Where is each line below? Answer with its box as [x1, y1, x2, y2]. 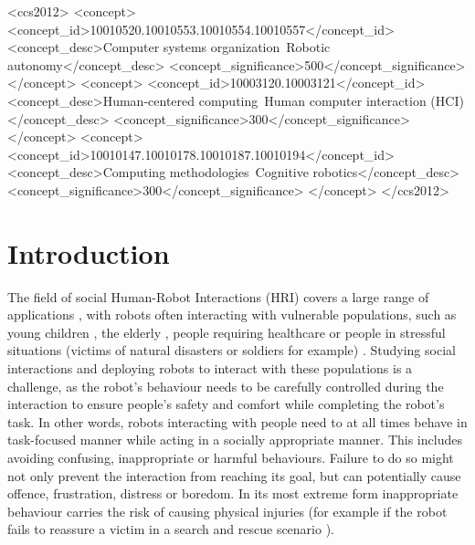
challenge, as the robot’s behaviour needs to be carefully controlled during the [7, 376, 444, 395]
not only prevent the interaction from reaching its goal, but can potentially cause [7, 466, 461, 485]
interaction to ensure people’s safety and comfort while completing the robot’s [7, 394, 445, 414]
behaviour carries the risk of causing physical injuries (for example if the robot [7, 501, 448, 520]
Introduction [7, 234, 170, 271]
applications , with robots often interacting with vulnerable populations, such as [7, 305, 457, 324]
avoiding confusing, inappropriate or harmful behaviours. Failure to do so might [7, 448, 454, 466]
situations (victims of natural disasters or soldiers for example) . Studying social [7, 341, 456, 360]
